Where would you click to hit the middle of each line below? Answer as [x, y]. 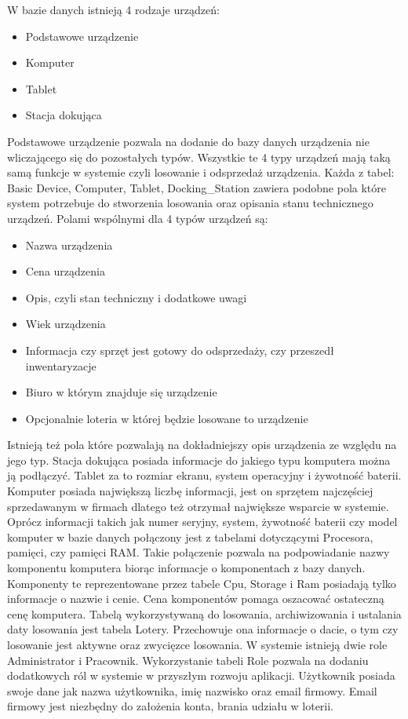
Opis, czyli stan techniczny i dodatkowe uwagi [136, 297]
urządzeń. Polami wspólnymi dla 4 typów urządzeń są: [138, 218]
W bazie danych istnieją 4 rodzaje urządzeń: [113, 9]
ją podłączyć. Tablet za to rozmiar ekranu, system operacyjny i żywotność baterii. [204, 475]
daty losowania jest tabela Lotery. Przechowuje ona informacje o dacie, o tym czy [203, 629]
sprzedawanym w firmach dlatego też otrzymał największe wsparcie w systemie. [198, 506]
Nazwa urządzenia [69, 245]
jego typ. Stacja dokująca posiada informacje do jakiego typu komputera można [199, 460]
